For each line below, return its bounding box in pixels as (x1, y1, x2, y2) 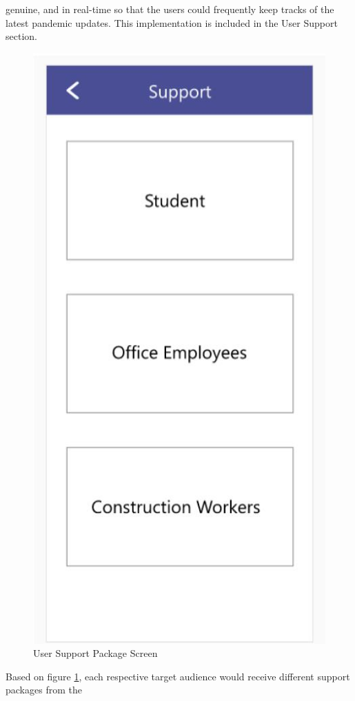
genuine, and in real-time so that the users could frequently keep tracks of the (6, 2, 334, 16)
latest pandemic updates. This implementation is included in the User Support (6, 15, 338, 30)
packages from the (6, 682, 82, 697)
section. (6, 29, 37, 43)
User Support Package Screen (33, 646, 158, 660)
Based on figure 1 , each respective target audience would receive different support (6, 669, 350, 683)
